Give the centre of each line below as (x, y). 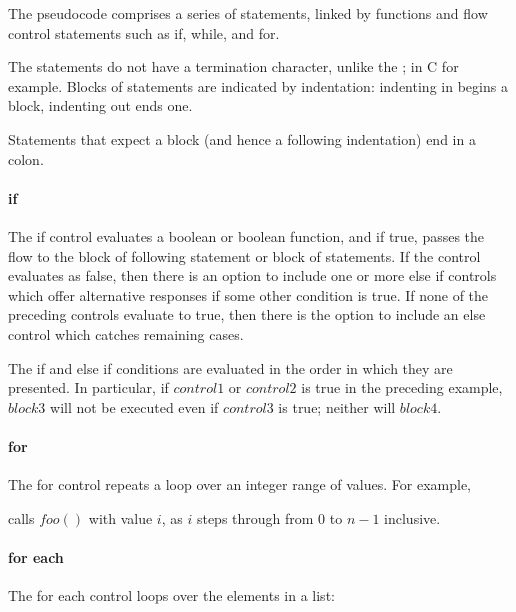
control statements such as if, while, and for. (144, 32)
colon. (26, 158)
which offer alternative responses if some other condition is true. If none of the (248, 294)
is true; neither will (337, 406)
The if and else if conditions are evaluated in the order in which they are (230, 367)
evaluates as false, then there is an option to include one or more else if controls (252, 275)
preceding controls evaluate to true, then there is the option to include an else (247, 314)
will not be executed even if (134, 406)
